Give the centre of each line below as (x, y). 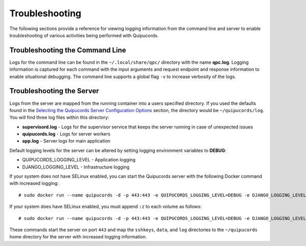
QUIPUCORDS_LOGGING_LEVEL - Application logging (79, 160)
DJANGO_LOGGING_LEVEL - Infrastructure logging (76, 167)
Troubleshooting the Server (54, 91)
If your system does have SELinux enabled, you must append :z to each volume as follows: (106, 207)
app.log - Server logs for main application (66, 141)
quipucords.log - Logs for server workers (66, 134)
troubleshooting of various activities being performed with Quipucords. (84, 35)
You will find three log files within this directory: (59, 118)
